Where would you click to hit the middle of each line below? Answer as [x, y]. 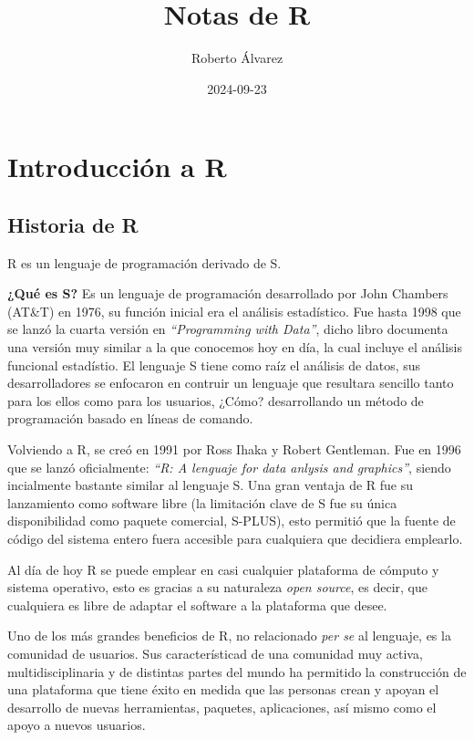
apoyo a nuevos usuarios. [77, 725]
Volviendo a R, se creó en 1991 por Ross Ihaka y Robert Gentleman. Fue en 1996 [234, 449]
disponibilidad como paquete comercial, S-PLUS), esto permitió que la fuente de [232, 521]
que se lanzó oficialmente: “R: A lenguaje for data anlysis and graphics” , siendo [229, 467]
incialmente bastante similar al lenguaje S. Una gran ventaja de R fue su [211, 485]
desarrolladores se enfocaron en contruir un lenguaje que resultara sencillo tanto [231, 383]
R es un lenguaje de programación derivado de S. [144, 262]
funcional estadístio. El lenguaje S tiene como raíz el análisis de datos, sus [214, 365]
